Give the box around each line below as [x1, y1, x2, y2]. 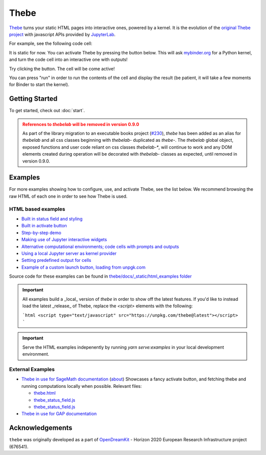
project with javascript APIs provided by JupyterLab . [9, 31, 116, 37]
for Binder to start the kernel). [9, 82, 69, 87]
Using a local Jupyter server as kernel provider [21, 250, 117, 256]
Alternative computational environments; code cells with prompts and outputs [21, 244, 179, 249]
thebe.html [33, 390, 56, 396]
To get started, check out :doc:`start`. [9, 108, 85, 114]
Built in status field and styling [21, 215, 83, 222]
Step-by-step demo [21, 230, 62, 236]
